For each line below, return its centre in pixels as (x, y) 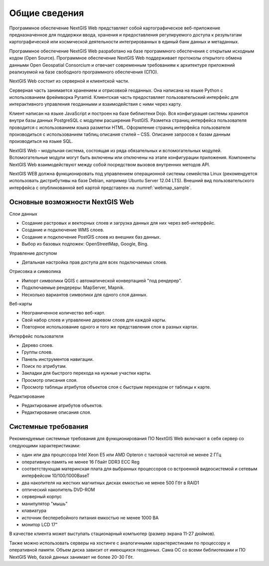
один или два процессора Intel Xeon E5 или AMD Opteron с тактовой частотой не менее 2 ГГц (122, 455)
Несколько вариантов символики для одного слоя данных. (85, 294)
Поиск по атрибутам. (44, 366)
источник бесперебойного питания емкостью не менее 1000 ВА (90, 518)
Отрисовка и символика (35, 272)
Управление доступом (33, 253)
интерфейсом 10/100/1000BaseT (56, 476)
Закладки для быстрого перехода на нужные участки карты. (86, 373)
